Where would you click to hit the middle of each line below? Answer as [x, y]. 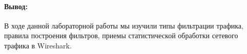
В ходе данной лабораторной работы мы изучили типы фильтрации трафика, [124, 25]
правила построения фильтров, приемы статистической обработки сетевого [121, 35]
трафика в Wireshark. [38, 45]
